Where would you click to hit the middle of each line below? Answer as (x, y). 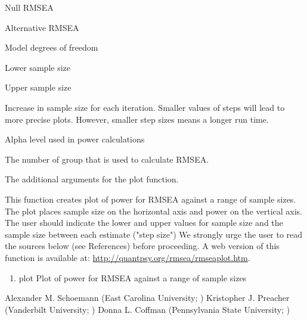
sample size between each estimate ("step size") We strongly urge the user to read (154, 234)
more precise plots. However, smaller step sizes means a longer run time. (137, 119)
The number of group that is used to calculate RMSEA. (107, 159)
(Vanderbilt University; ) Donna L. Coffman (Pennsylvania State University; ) (148, 309)
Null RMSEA (29, 7)
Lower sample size (38, 67)
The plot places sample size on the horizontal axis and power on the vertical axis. (154, 211)
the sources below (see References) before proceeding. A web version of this (142, 246)
